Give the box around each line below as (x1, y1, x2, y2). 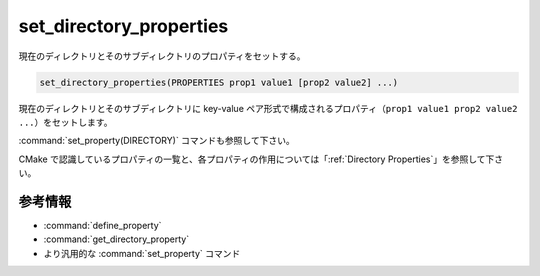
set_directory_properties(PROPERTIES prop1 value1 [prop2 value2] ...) (39, 76, 399, 88)
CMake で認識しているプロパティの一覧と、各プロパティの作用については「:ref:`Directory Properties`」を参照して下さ (18, 153, 504, 165)
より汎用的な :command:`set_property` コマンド (43, 247, 241, 259)
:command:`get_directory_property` (43, 233, 190, 245)
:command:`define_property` (43, 219, 162, 231)
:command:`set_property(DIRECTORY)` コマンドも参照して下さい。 (18, 135, 295, 147)
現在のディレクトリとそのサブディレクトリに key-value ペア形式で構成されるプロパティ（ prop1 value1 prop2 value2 (18, 102, 518, 114)
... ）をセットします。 (18, 116, 113, 128)
